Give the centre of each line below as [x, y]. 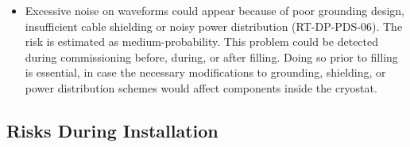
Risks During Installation [112, 130]
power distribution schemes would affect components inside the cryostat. [201, 87]
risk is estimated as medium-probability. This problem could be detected [202, 41]
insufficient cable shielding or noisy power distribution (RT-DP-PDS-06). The [214, 26]
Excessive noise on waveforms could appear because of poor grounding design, [215, 10]
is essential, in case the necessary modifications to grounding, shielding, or [205, 72]
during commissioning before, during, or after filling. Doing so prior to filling [211, 57]
